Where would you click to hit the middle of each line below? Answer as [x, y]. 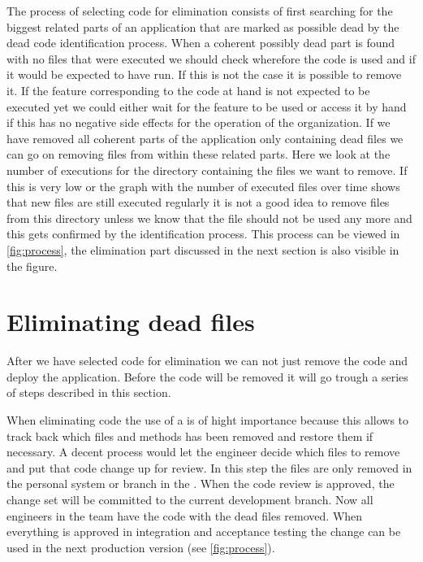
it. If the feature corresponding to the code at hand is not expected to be [188, 90]
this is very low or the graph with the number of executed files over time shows [203, 186]
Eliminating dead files [131, 322]
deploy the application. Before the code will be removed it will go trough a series [207, 376]
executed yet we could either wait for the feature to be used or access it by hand [207, 106]
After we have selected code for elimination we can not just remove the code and [207, 361]
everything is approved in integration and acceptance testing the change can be [204, 532]
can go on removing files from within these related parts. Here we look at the [199, 154]
